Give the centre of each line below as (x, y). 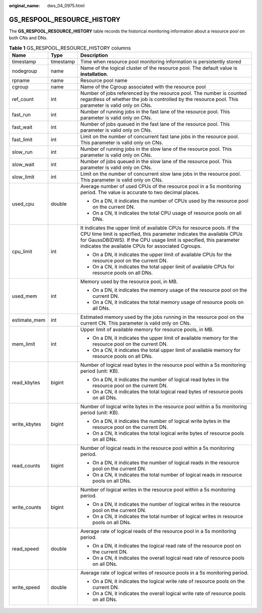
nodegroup (25, 71)
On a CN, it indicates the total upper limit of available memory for (166, 350)
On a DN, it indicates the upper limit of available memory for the (165, 338)
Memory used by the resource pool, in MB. (129, 282)
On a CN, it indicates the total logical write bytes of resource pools (168, 433)
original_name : (25, 6)
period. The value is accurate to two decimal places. (140, 193)
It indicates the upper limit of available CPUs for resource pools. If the (160, 228)
